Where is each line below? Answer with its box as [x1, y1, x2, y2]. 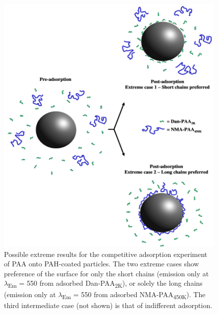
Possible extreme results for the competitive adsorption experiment [4, 249, 208, 259]
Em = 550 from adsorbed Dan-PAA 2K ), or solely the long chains [8, 278, 203, 290]
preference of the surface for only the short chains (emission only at [4, 268, 209, 278]
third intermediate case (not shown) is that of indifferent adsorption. [4, 300, 213, 310]
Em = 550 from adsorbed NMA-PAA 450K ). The [62, 289, 206, 301]
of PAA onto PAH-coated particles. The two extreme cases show [4, 258, 199, 269]
